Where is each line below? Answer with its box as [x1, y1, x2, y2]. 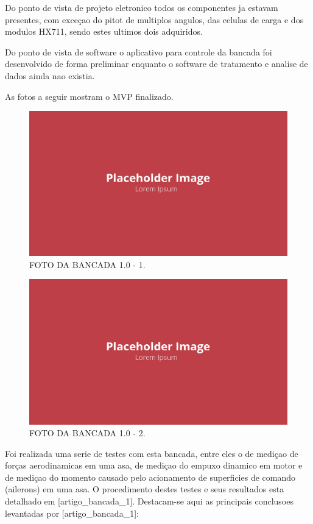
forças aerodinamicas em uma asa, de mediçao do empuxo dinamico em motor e [5, 459, 303, 472]
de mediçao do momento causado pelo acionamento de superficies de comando [5, 470, 295, 483]
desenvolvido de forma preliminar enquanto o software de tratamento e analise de [5, 57, 308, 70]
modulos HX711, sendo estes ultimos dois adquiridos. [5, 25, 203, 38]
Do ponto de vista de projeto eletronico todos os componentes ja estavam [5, 1, 278, 13]
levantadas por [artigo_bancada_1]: [5, 506, 139, 519]
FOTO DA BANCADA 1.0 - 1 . [29, 258, 146, 271]
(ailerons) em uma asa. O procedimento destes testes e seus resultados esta [5, 483, 284, 495]
